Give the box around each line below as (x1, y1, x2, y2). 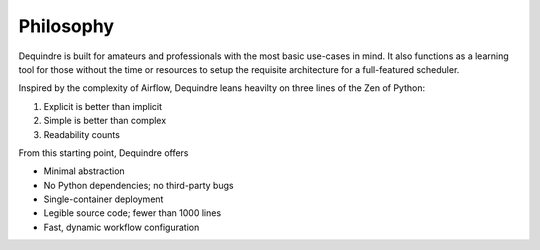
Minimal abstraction (43, 165, 125, 177)
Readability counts (43, 128, 120, 140)
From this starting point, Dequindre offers (18, 146, 189, 159)
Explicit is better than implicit (43, 100, 163, 112)
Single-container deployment (43, 193, 164, 205)
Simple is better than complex (43, 115, 167, 127)
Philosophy (18, 15, 115, 37)
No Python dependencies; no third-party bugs (43, 179, 234, 191)
